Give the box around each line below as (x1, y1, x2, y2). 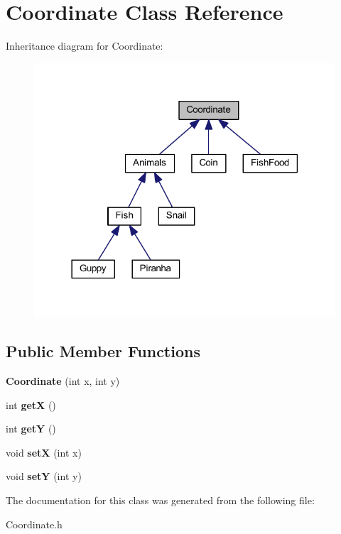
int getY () (6, 421, 56, 436)
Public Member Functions (6, 340, 200, 362)
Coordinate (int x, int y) (6, 374, 120, 388)
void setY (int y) (6, 469, 82, 484)
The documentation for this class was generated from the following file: (6, 492, 315, 507)
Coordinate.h (6, 516, 63, 531)
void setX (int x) (6, 445, 82, 459)
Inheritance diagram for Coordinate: (6, 38, 163, 53)
